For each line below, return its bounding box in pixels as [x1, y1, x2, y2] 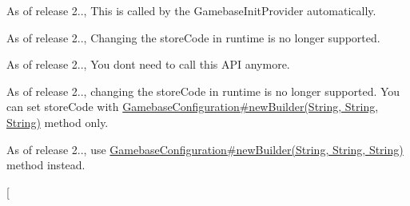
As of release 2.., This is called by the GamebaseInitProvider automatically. [6, 2, 376, 18]
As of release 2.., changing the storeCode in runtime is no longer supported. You [6, 82, 400, 99]
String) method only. [6, 113, 109, 130]
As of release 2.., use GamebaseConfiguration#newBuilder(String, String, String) [6, 141, 404, 157]
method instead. [6, 156, 86, 173]
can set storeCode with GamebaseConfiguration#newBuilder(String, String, [6, 98, 379, 115]
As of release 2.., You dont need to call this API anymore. [6, 56, 290, 73]
